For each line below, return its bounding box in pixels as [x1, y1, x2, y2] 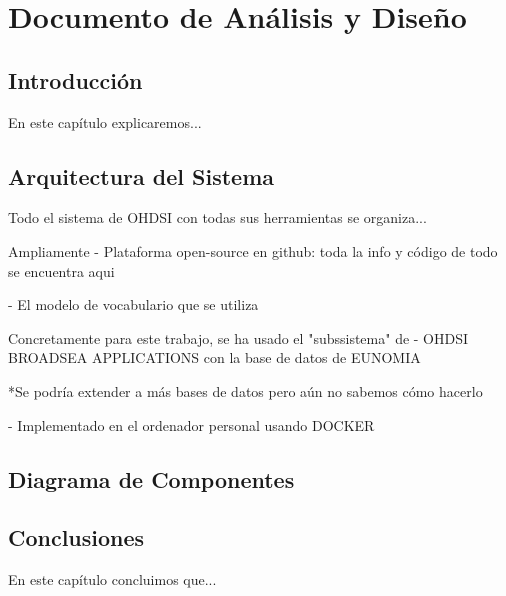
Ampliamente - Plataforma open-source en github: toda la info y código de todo [8, 240, 498, 261]
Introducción [8, 64, 143, 95]
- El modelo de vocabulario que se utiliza [8, 294, 259, 315]
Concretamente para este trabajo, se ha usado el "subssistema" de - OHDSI [8, 327, 469, 348]
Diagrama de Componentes [8, 463, 295, 494]
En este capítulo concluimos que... [8, 569, 217, 590]
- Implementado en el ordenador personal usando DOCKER [8, 414, 375, 435]
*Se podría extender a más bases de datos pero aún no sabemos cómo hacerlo [8, 380, 483, 401]
